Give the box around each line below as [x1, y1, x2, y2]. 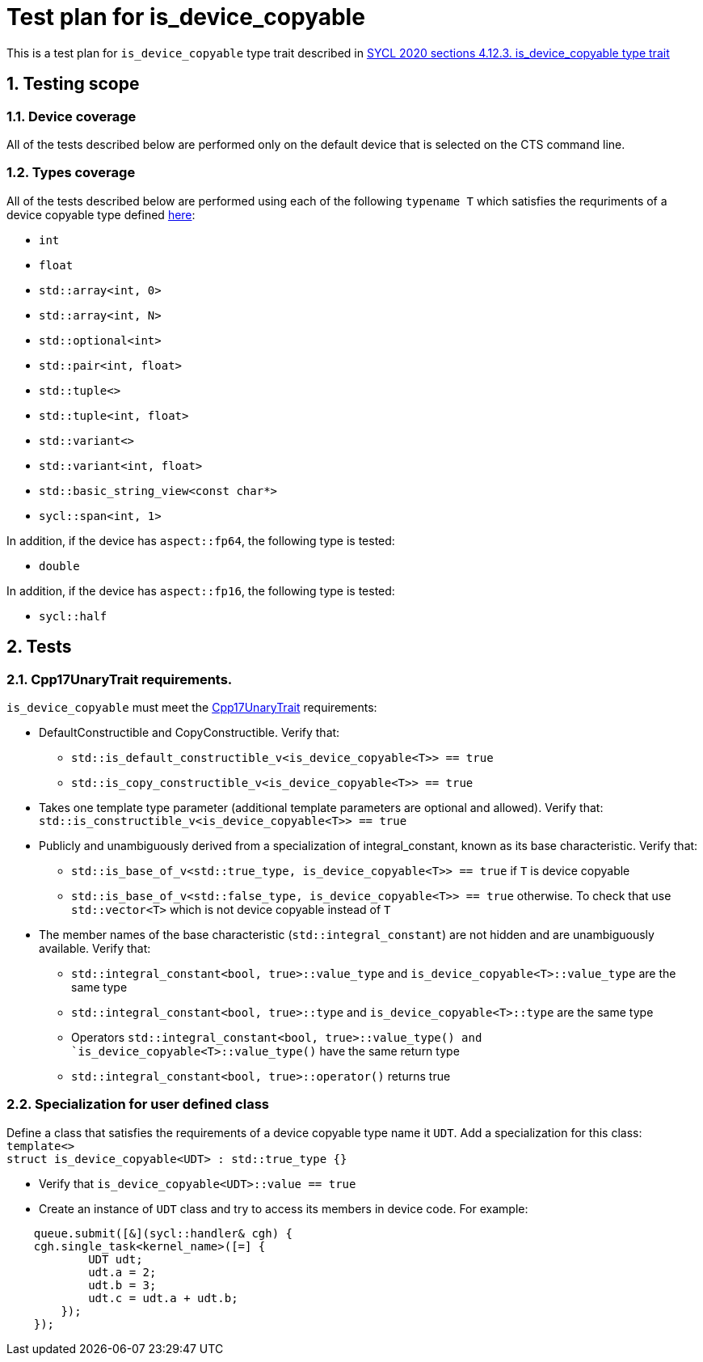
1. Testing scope [6, 74, 140, 95]
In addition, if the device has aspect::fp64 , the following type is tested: [6, 533, 395, 548]
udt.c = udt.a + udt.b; [88, 1291, 238, 1305]
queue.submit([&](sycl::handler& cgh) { [33, 1226, 293, 1240]
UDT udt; [88, 1252, 143, 1266]
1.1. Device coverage [6, 108, 137, 125]
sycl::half [39, 609, 107, 623]
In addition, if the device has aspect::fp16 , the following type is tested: [6, 583, 395, 598]
